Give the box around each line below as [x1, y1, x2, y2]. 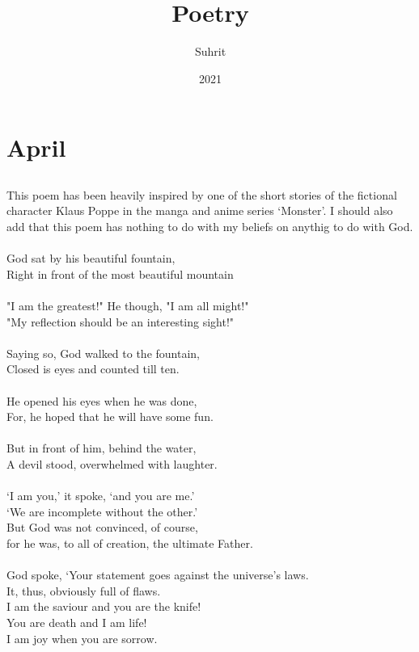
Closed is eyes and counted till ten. [6, 360, 180, 377]
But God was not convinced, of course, [6, 519, 198, 536]
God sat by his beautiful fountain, [6, 250, 176, 267]
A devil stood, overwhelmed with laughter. [6, 455, 218, 472]
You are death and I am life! [6, 613, 147, 630]
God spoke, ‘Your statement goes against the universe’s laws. [6, 566, 309, 583]
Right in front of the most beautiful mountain [6, 265, 234, 282]
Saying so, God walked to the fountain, [6, 344, 200, 361]
